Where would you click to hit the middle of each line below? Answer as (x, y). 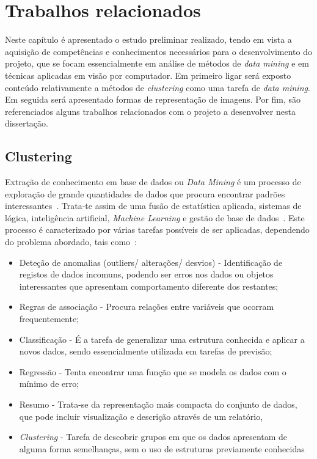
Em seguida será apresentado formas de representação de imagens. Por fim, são (153, 99)
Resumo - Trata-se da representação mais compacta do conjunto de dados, (158, 404)
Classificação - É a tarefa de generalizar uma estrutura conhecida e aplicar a (162, 339)
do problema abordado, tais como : (71, 242)
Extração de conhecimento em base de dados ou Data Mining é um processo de (153, 182)
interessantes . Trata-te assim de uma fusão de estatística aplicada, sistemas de (153, 206)
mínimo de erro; (49, 384)
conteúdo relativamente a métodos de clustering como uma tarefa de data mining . (158, 87)
